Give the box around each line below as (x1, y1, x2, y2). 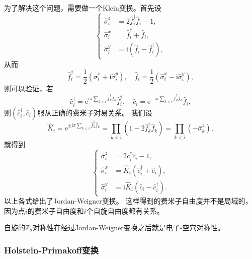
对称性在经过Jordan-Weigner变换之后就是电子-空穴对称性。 (33, 222, 225, 233)
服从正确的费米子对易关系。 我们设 (37, 107, 152, 117)
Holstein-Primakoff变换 (4, 243, 99, 256)
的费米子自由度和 (27, 205, 84, 216)
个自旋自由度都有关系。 (86, 205, 164, 216)
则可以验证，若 (4, 83, 53, 94)
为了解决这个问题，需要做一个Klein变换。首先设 (4, 3, 161, 13)
